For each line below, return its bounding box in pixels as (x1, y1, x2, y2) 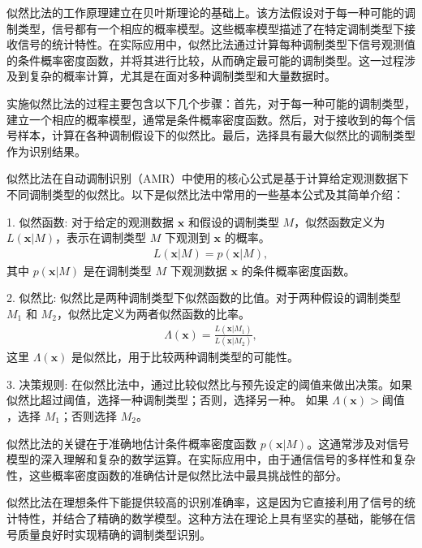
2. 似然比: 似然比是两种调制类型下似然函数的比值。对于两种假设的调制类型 (6, 289, 402, 306)
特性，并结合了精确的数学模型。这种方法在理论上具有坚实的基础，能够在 (17, 509, 404, 526)
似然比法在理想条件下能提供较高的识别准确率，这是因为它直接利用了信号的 (6, 494, 404, 511)
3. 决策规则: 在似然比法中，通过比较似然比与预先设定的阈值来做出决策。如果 (6, 375, 413, 392)
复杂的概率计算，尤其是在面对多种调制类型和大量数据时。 (28, 67, 336, 84)
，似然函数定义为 (294, 213, 385, 230)
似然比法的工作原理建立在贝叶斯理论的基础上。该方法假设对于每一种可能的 (6, 4, 404, 20)
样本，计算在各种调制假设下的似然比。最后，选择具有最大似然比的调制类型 (17, 127, 416, 144)
